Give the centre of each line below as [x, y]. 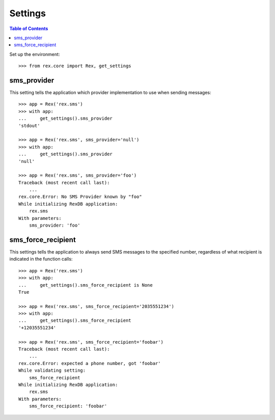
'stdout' [29, 125]
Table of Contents [29, 29]
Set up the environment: [35, 54]
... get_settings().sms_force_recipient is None [86, 285]
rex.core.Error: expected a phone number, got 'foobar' [90, 363]
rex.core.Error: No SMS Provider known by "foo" [80, 197]
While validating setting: [52, 371]
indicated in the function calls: [41, 259]
